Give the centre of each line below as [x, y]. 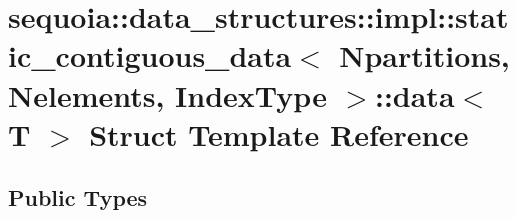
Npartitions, [424, 55]
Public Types [78, 197]
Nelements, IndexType [167, 94]
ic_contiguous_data [150, 55]
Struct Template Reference [279, 133]
